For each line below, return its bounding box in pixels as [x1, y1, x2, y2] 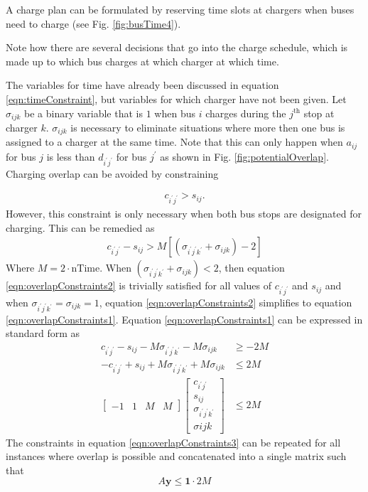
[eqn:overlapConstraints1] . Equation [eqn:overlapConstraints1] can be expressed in [6, 311, 363, 326]
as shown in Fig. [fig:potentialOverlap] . [160, 149, 329, 164]
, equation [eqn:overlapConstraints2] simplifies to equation [99, 295, 352, 310]
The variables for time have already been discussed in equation [6, 77, 279, 92]
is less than [46, 149, 95, 164]
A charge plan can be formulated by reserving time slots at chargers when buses [6, 2, 355, 16]
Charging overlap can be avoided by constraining [6, 166, 219, 181]
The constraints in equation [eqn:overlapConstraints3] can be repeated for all [6, 434, 341, 449]
